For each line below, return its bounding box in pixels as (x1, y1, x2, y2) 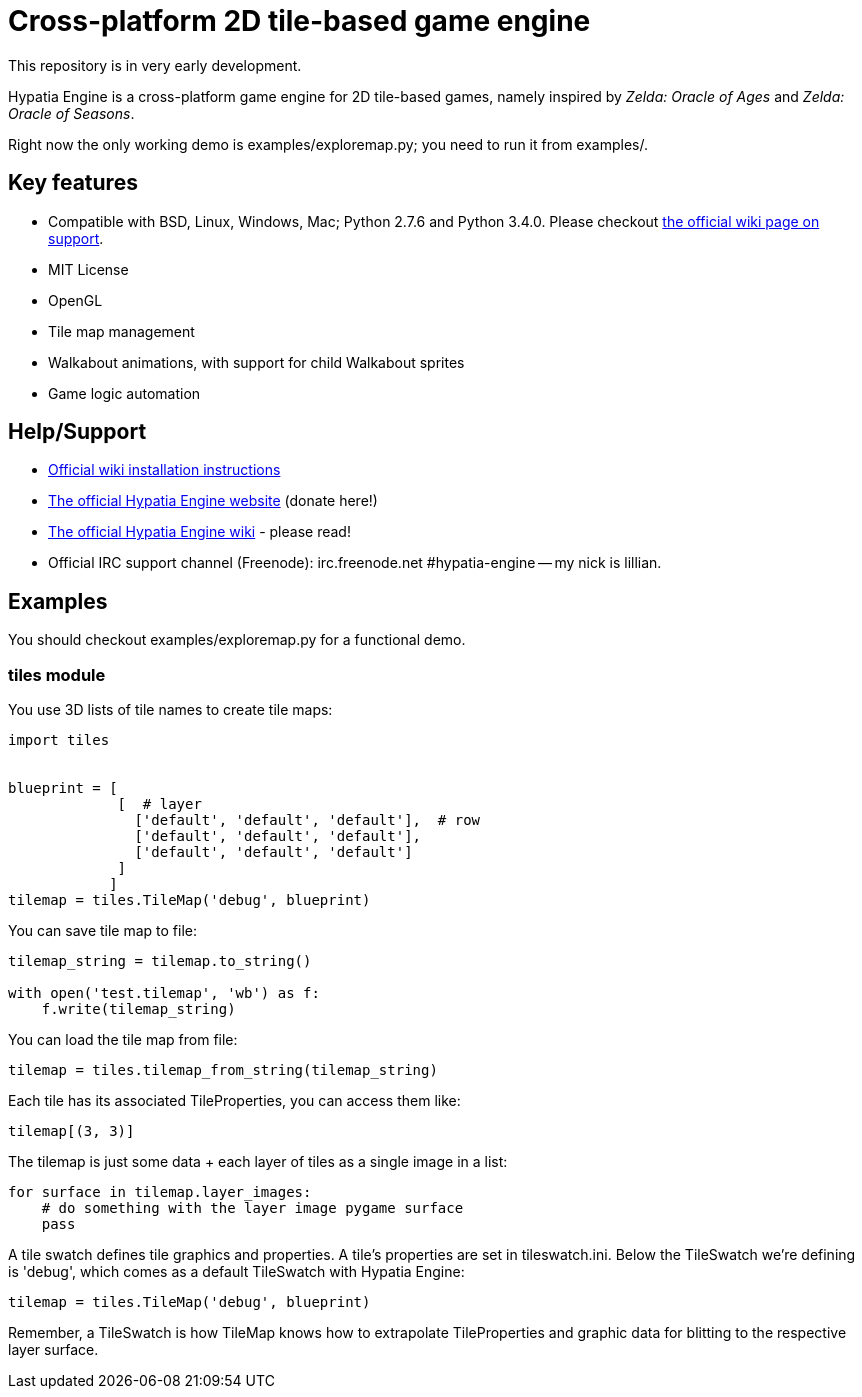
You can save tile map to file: (8, 922, 198, 940)
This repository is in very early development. (8, 56, 302, 74)
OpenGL (48, 291, 103, 309)
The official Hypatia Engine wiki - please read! (48, 523, 351, 541)
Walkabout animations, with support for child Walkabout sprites (48, 353, 465, 371)
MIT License (48, 260, 129, 278)
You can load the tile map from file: (8, 1031, 238, 1049)
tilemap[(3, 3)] (8, 1123, 135, 1140)
